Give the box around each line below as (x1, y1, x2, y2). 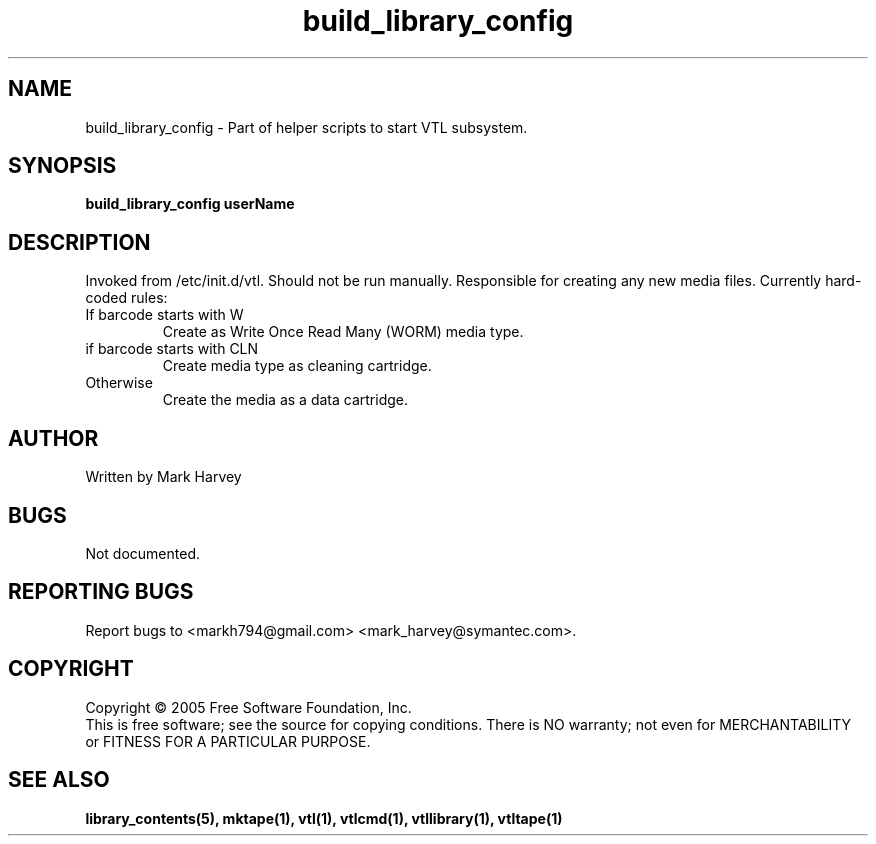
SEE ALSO (8, 767, 110, 793)
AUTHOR (8, 425, 99, 451)
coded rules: (85, 289, 168, 307)
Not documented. (85, 544, 201, 562)
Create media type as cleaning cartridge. (162, 357, 432, 375)
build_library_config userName (85, 195, 295, 213)
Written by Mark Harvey (85, 468, 242, 486)
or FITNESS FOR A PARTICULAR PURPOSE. (85, 732, 371, 750)
